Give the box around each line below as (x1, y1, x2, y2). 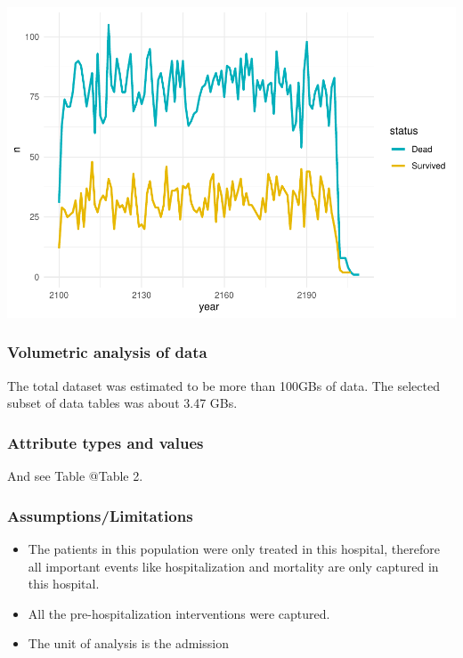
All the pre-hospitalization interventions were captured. (28, 604, 330, 622)
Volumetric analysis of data (7, 341, 207, 363)
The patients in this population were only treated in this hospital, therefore (28, 539, 440, 557)
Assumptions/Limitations (7, 504, 193, 526)
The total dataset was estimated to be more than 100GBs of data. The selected (7, 376, 440, 394)
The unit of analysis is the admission (28, 634, 229, 653)
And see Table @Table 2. (7, 467, 143, 485)
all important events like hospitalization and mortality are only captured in (28, 556, 439, 575)
